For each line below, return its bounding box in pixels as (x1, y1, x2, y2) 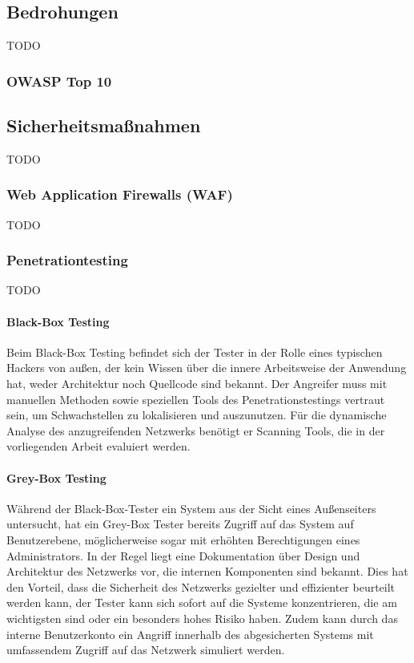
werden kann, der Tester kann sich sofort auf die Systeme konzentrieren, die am (6, 594, 397, 611)
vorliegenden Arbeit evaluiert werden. (6, 438, 191, 455)
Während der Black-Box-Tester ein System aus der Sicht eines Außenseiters (6, 499, 376, 516)
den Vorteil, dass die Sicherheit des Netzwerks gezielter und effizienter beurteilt (6, 578, 396, 595)
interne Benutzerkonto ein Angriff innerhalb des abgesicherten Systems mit (6, 625, 374, 642)
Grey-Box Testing (6, 469, 107, 486)
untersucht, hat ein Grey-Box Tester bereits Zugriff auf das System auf (6, 515, 354, 532)
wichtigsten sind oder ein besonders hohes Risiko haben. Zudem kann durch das (6, 609, 398, 626)
